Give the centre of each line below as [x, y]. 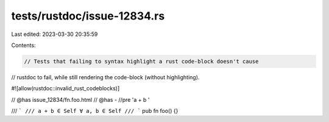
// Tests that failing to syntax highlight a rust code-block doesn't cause [141, 61]
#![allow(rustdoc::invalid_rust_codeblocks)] [65, 88]
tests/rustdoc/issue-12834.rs [88, 16]
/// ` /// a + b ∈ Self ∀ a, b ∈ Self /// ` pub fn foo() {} [95, 111]
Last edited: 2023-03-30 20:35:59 [55, 34]
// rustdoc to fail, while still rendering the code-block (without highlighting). [105, 77]
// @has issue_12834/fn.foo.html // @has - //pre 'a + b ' [80, 99]
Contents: [23, 45]
